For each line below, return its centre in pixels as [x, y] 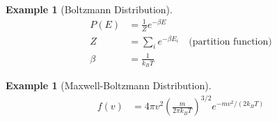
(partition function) [230, 41]
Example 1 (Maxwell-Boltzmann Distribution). [109, 85]
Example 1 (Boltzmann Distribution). [89, 9]
